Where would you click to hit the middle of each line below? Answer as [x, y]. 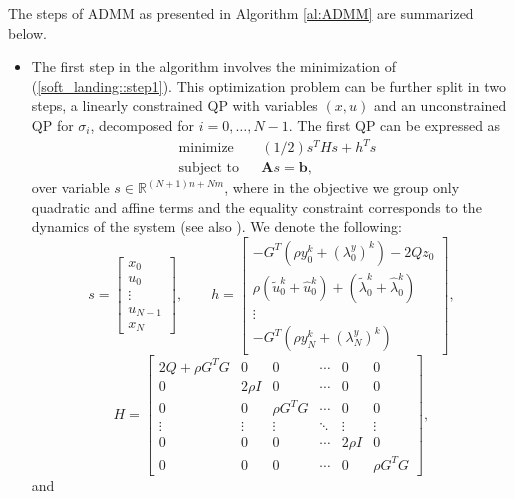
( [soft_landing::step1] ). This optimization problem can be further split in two [268, 85]
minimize [206, 148]
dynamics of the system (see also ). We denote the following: [216, 226]
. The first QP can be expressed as [394, 124]
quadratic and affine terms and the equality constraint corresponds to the [256, 206]
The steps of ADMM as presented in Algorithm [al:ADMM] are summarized [241, 13]
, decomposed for [142, 124]
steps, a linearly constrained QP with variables [174, 105]
